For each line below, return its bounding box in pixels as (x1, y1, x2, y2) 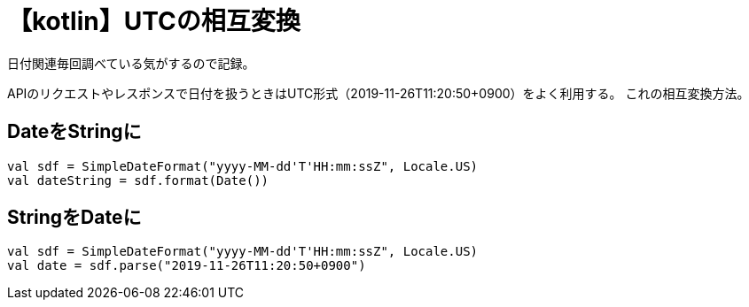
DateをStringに (7, 120, 142, 143)
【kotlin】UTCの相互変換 (7, 6, 300, 36)
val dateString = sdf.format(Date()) (7, 173, 269, 188)
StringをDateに (7, 206, 142, 229)
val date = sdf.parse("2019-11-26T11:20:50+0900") (7, 258, 366, 273)
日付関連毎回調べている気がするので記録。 (7, 55, 255, 71)
